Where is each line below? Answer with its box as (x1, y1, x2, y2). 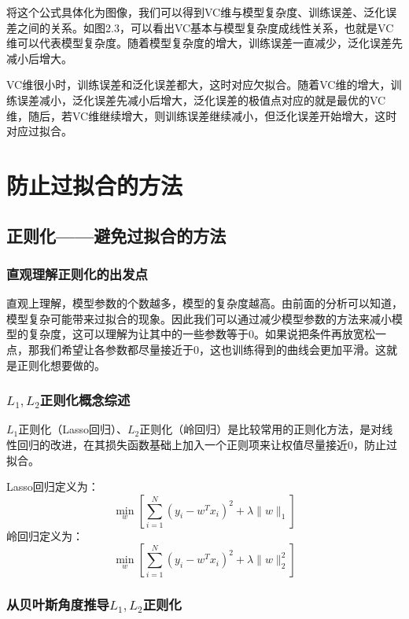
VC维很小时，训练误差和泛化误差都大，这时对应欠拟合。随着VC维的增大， (6, 76, 391, 93)
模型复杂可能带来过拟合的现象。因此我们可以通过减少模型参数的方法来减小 (6, 310, 392, 326)
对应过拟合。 (6, 123, 72, 139)
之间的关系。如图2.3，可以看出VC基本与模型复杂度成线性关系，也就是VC (17, 19, 394, 35)
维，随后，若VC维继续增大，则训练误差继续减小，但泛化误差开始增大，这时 (6, 107, 397, 123)
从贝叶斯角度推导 (6, 595, 109, 614)
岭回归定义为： (6, 527, 83, 543)
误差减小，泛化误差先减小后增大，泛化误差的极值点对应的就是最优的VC (17, 91, 386, 108)
